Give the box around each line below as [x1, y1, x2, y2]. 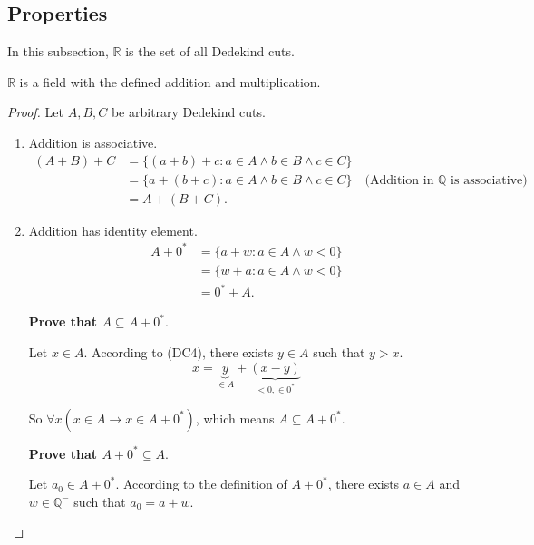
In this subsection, [7, 42, 109, 61]
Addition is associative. [28, 132, 158, 151]
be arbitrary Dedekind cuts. [111, 102, 266, 122]
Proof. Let [7, 102, 63, 122]
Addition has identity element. [28, 220, 198, 239]
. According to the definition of [115, 474, 287, 493]
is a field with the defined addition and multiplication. [19, 72, 321, 91]
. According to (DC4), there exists [83, 342, 274, 361]
